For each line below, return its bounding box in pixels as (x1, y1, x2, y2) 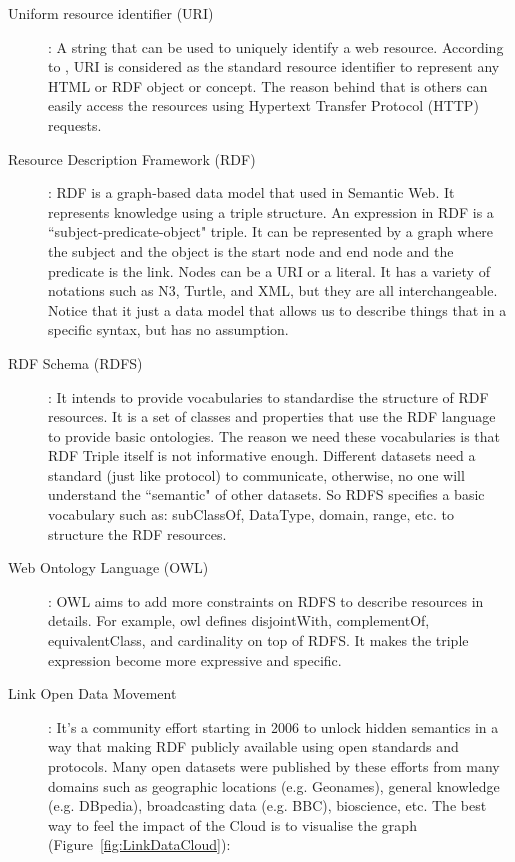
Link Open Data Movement (8, 683, 177, 704)
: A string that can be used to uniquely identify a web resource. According (48, 36, 504, 57)
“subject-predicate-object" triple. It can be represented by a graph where (48, 221, 494, 242)
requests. (48, 114, 102, 135)
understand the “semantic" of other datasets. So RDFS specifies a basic (48, 484, 485, 505)
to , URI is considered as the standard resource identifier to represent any (48, 56, 500, 77)
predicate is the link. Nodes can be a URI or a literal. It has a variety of (48, 260, 490, 281)
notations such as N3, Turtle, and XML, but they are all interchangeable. (48, 280, 498, 301)
